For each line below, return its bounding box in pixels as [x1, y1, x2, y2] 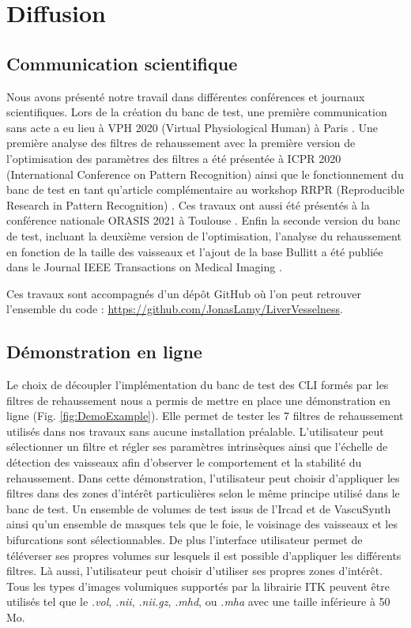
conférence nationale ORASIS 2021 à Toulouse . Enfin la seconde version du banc [6, 212, 401, 229]
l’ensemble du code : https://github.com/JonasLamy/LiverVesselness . [6, 301, 343, 317]
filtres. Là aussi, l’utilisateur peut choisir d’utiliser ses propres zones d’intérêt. [6, 562, 383, 579]
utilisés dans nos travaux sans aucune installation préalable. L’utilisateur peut [6, 422, 384, 439]
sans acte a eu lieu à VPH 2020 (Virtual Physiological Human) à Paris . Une [6, 119, 378, 135]
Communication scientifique [6, 51, 238, 75]
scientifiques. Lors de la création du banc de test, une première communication [6, 104, 387, 120]
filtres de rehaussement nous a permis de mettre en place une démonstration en [6, 392, 390, 408]
